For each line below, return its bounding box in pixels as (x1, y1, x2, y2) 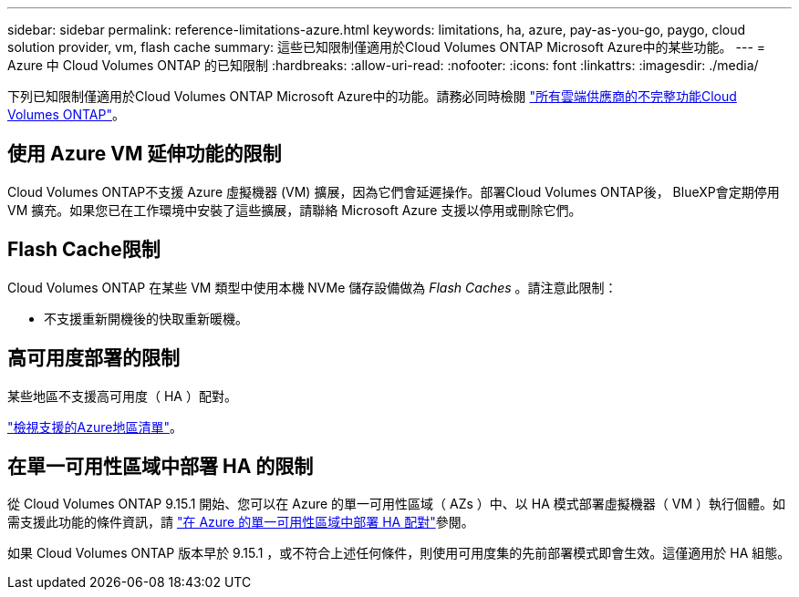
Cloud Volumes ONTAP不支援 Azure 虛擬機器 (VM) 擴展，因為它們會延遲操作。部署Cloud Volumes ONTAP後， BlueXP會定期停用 (7, 183, 780, 200)
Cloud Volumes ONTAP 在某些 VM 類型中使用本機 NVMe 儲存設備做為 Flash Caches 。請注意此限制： (7, 279, 617, 295)
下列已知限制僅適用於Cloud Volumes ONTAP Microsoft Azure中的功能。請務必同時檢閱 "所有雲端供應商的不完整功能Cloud (7, 88, 737, 104)
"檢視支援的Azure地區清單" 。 (7, 418, 182, 435)
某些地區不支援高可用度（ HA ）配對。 (7, 387, 237, 404)
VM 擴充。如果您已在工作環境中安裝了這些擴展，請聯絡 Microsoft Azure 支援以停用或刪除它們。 (7, 201, 582, 218)
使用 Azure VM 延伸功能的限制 (7, 142, 282, 166)
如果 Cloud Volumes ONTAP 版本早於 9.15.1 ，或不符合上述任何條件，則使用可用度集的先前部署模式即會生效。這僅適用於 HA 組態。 (7, 545, 791, 561)
